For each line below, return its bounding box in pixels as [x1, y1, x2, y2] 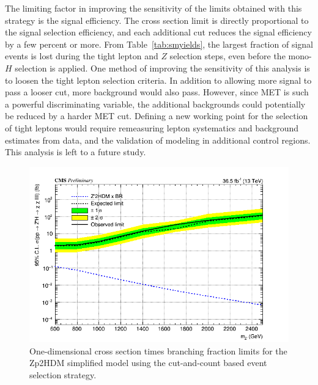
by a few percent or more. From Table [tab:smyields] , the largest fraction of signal [5, 37, 313, 50]
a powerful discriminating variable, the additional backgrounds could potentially [5, 97, 306, 110]
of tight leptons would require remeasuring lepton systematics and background [5, 121, 299, 134]
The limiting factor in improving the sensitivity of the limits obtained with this [5, 2, 302, 14]
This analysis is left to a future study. [5, 145, 146, 158]
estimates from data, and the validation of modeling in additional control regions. [5, 133, 311, 146]
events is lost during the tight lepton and [5, 50, 158, 62]
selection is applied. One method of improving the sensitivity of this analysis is [15, 61, 310, 74]
